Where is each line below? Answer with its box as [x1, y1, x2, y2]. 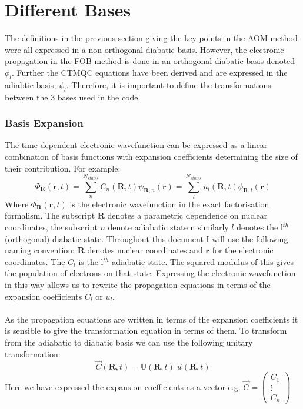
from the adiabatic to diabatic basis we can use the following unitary [5, 336, 253, 348]
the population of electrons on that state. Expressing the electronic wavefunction [5, 267, 296, 279]
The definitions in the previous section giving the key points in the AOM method [5, 32, 298, 44]
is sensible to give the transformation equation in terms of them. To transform [5, 324, 287, 337]
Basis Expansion [5, 116, 84, 130]
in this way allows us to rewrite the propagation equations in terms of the [5, 279, 271, 291]
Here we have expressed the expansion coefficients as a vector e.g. [5, 380, 241, 393]
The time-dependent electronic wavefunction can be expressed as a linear [5, 139, 268, 151]
